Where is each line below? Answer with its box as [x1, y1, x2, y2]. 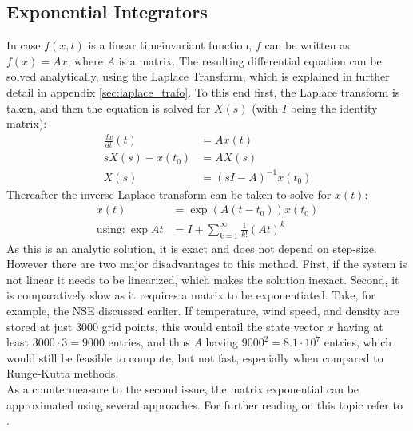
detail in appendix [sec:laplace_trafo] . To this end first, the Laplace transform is [6, 83, 400, 100]
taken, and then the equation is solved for [6, 99, 211, 116]
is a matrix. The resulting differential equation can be [118, 52, 382, 69]
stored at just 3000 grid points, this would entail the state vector [6, 318, 324, 334]
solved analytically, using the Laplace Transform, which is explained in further [6, 68, 390, 85]
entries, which [324, 334, 391, 350]
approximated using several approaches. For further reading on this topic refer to [6, 396, 403, 413]
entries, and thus [108, 334, 190, 350]
